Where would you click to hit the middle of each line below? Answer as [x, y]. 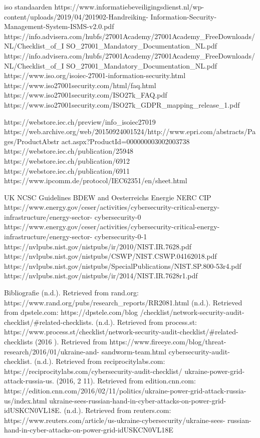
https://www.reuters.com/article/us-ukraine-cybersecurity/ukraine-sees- [115, 420]
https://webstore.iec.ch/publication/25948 [69, 151]
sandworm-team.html [134, 351]
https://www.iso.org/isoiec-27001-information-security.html [95, 75]
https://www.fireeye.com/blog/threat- [168, 341]
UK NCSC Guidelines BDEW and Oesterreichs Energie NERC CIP [108, 197]
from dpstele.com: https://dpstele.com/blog [71, 312]
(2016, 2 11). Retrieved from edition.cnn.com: [126, 381]
